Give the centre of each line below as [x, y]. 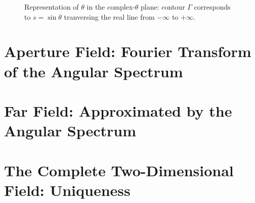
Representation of [52, 7]
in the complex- [111, 7]
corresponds [212, 7]
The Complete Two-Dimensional [119, 170]
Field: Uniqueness [67, 190]
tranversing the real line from [109, 16]
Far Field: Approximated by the [118, 110]
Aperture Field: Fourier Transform [128, 51]
